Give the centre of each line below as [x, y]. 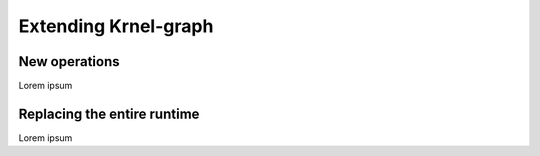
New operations [69, 61]
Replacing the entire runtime [109, 113]
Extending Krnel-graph [116, 26]
